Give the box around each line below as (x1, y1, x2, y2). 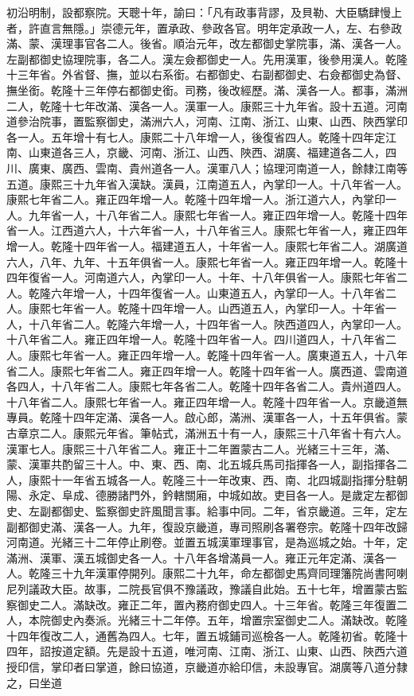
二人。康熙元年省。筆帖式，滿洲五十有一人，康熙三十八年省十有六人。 (39, 425, 408, 441)
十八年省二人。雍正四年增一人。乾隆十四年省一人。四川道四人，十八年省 (6, 331, 385, 348)
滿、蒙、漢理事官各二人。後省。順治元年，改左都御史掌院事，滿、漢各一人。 (6, 35, 408, 52)
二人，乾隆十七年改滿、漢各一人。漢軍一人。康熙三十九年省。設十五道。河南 (6, 97, 408, 114)
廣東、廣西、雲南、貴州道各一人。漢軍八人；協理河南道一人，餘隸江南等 (28, 159, 408, 176)
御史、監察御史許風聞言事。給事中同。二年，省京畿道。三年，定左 (61, 503, 408, 519)
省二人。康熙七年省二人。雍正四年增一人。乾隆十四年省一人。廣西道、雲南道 (6, 362, 408, 379)
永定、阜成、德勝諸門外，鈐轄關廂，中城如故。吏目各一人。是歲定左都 (28, 487, 396, 504)
